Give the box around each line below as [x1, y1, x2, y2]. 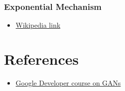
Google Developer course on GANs [15, 77, 121, 88]
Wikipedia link [15, 20, 61, 30]
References [4, 49, 79, 69]
